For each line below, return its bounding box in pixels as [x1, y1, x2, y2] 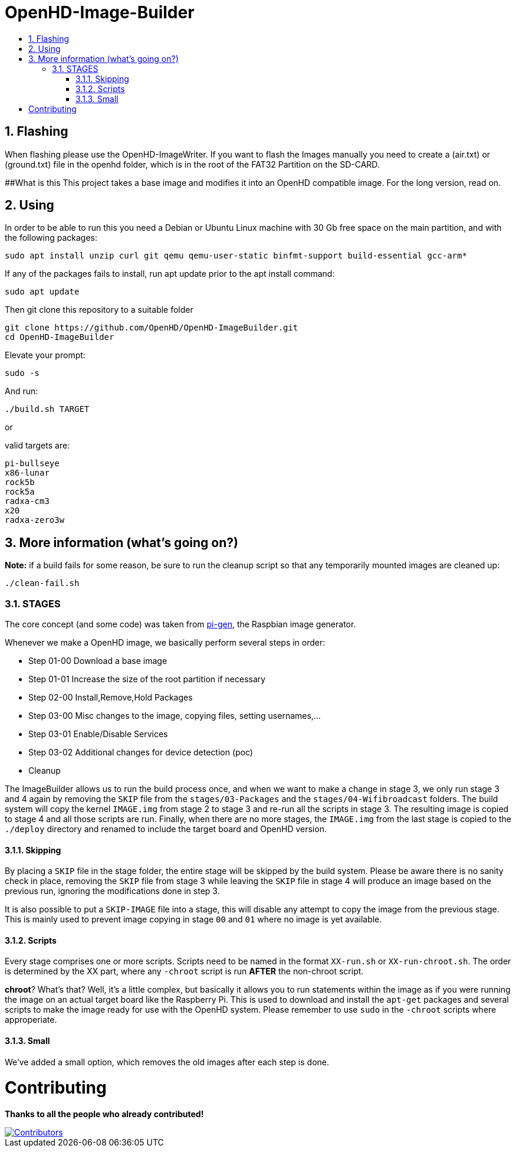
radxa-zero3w [5, 515, 65, 525]
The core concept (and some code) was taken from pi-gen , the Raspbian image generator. [5, 619, 356, 630]
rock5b [5, 477, 35, 487]
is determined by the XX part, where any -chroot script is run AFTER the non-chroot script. [5, 966, 364, 977]
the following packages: [5, 233, 97, 243]
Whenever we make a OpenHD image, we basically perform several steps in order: [5, 637, 326, 648]
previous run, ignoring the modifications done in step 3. [5, 886, 220, 896]
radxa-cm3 [5, 496, 50, 506]
